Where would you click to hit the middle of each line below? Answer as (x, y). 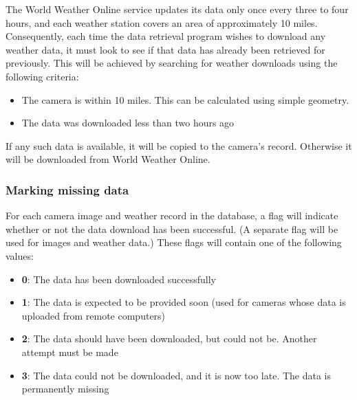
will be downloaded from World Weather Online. (108, 159)
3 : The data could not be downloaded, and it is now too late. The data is (176, 375)
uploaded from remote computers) (94, 315)
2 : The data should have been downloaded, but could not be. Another (169, 338)
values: (20, 255)
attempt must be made (70, 352)
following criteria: (42, 76)
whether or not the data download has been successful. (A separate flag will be (172, 229)
